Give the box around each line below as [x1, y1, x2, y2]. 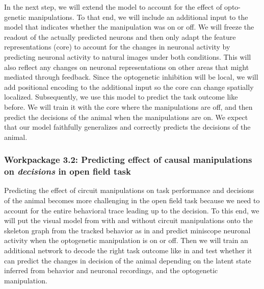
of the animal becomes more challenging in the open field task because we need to [4, 195, 260, 206]
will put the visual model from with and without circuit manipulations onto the [4, 215, 253, 226]
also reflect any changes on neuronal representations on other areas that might [4, 61, 249, 72]
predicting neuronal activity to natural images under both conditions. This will [4, 51, 251, 62]
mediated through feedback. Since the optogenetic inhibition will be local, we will [4, 71, 258, 82]
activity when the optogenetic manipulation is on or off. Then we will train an [4, 235, 248, 246]
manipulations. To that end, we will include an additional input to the [28, 11, 248, 22]
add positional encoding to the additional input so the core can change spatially [4, 81, 254, 92]
